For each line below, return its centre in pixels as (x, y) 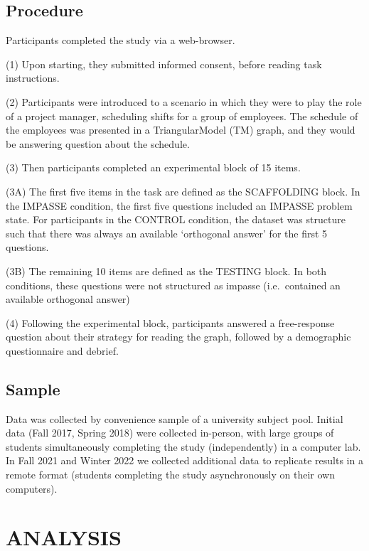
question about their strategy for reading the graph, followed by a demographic (178, 337)
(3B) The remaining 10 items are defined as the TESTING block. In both (166, 271)
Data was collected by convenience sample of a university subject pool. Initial (175, 418)
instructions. (33, 78)
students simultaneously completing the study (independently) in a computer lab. (183, 446)
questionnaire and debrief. (62, 350)
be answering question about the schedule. (98, 143)
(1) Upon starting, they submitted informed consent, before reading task (164, 64)
